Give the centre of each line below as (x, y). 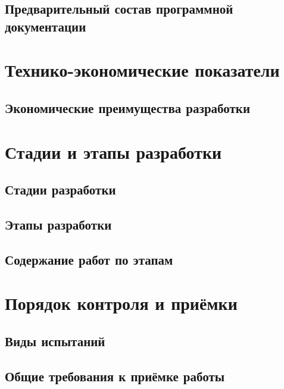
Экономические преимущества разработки (128, 107)
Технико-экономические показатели (142, 70)
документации (46, 26)
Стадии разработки (60, 189)
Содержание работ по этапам (89, 259)
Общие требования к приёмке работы (115, 376)
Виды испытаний (55, 341)
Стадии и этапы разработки (113, 151)
